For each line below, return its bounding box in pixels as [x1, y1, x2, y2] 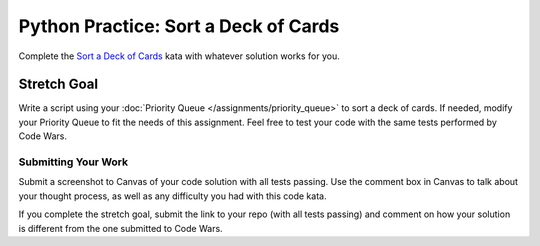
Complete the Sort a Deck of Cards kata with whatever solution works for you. [18, 50, 340, 62]
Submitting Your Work [18, 155, 129, 169]
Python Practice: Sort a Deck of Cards [18, 15, 340, 37]
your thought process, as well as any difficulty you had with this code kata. [18, 190, 327, 202]
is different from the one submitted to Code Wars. [18, 222, 224, 234]
